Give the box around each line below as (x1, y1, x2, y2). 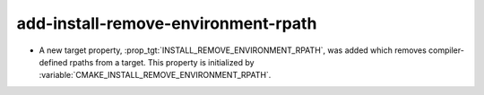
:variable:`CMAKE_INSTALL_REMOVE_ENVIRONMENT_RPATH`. (39, 70, 272, 81)
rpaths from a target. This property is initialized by (69, 56, 255, 67)
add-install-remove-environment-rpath (16, 13, 317, 33)
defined (39, 56, 68, 67)
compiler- (428, 45, 465, 56)
